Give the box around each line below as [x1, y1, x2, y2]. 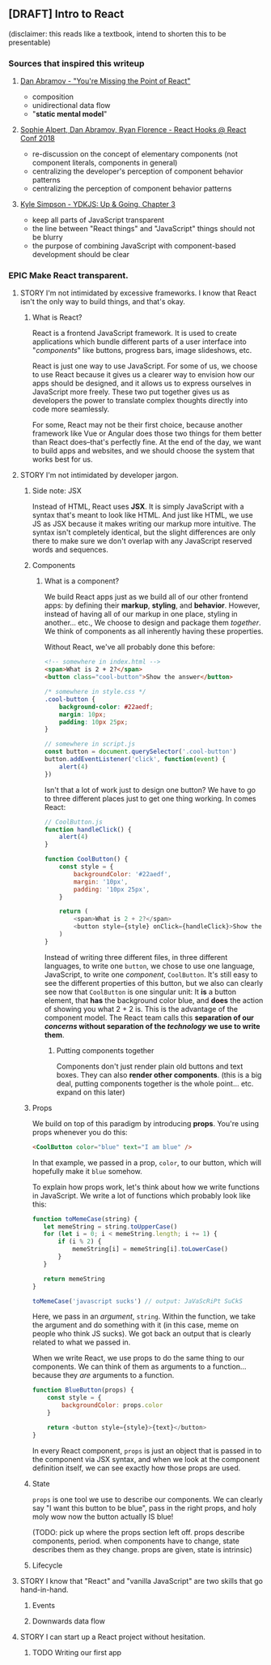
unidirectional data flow [32, 101, 111, 110]
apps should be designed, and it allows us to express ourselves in [32, 378, 252, 389]
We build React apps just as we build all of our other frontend [44, 592, 248, 602]
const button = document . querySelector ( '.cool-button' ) [44, 747, 237, 756]
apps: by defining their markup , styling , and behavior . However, [44, 600, 260, 610]
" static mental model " [32, 110, 108, 119]
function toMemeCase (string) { [32, 1215, 138, 1223]
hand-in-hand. [19, 1585, 69, 1594]
